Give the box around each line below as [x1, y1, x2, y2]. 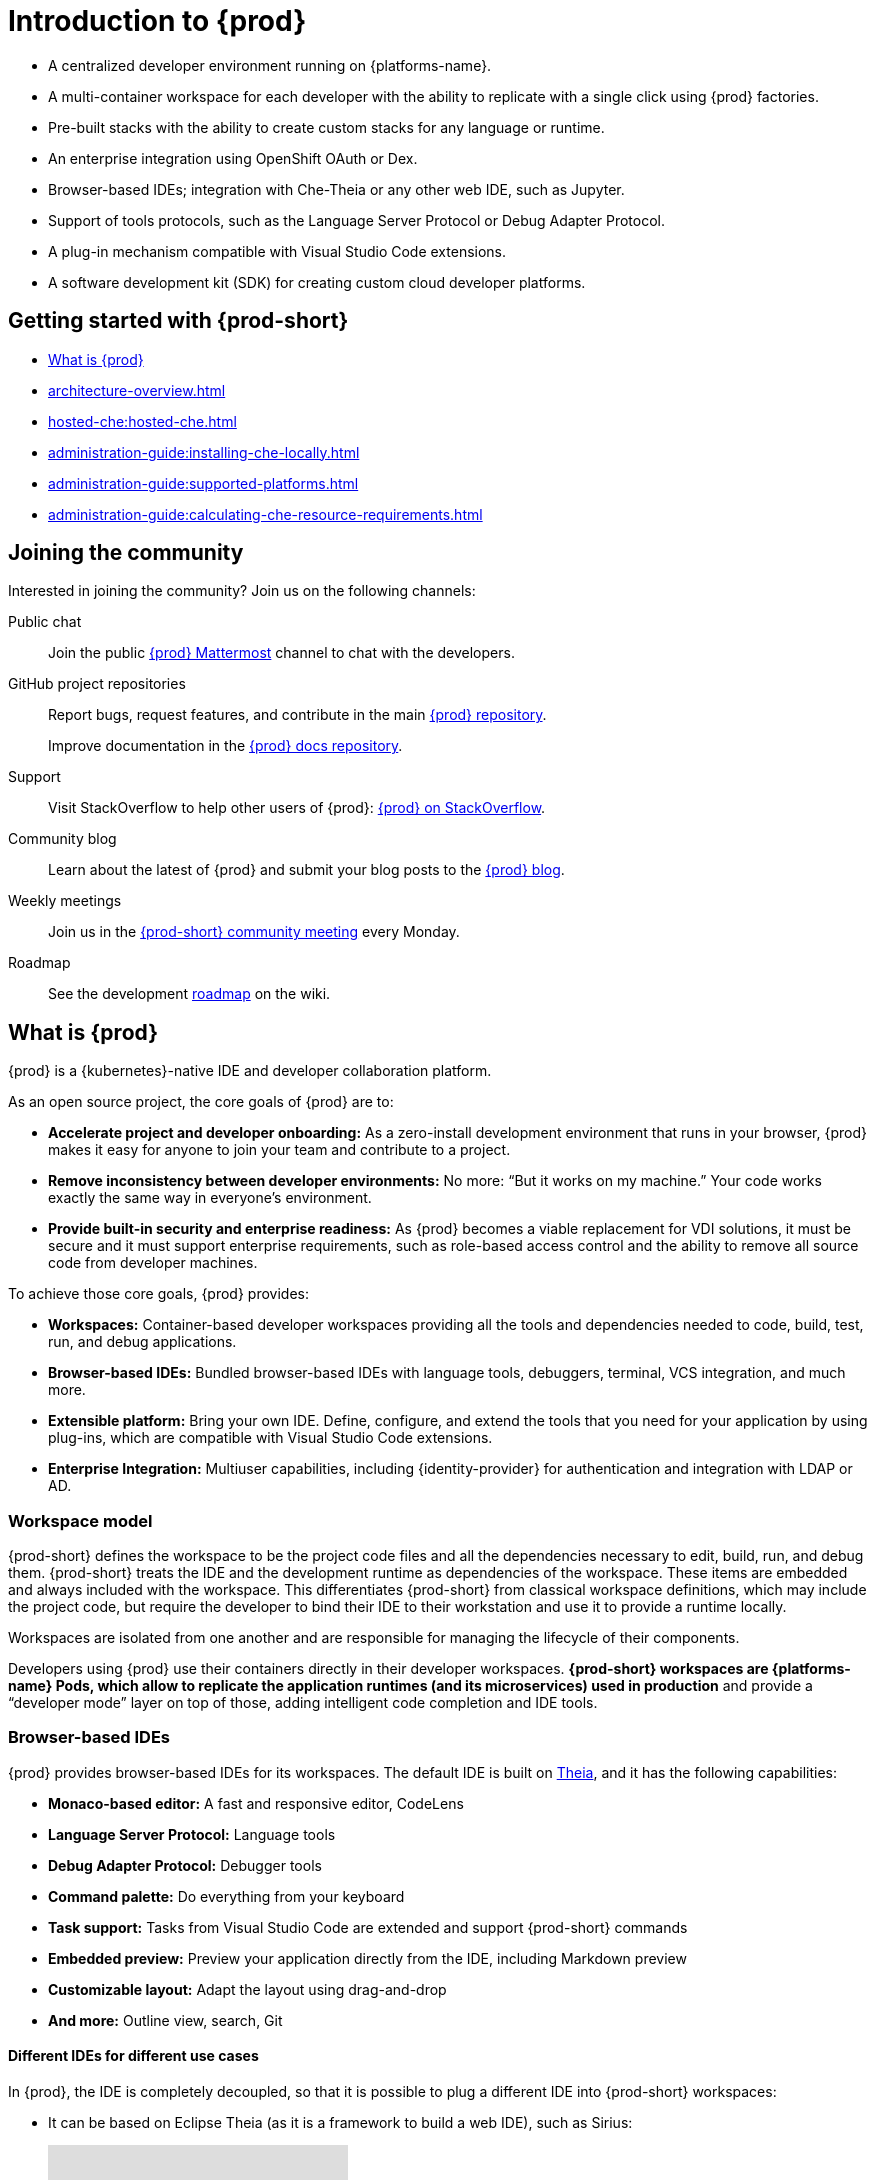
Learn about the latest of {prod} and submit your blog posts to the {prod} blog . [48, 861, 565, 879]
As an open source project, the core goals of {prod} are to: [8, 1093, 394, 1111]
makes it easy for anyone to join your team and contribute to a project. [48, 1141, 511, 1159]
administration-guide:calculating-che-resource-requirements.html [48, 505, 483, 523]
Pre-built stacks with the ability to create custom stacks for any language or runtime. [48, 118, 605, 136]
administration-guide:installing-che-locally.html [48, 443, 360, 461]
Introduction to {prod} [8, 4, 307, 38]
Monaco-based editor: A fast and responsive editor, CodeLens [48, 1794, 464, 1812]
